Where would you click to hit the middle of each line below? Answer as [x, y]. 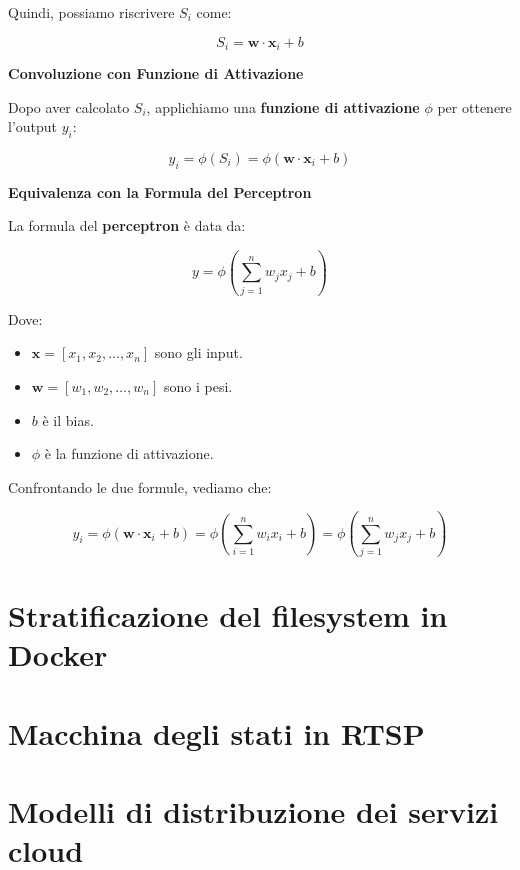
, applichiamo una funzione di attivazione [283, 106]
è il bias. [68, 419]
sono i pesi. [198, 385]
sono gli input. [198, 352]
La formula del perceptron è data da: [127, 225]
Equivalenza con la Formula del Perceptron [160, 191]
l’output [33, 126]
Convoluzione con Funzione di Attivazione [156, 73]
